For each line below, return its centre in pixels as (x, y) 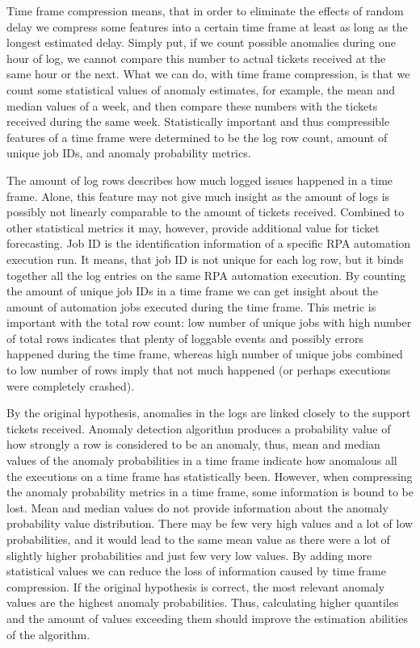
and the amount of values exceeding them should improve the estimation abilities (207, 618)
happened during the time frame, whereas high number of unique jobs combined (205, 354)
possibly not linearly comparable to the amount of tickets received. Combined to (206, 212)
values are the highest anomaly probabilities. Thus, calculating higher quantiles (203, 602)
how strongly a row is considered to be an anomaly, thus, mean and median (193, 444)
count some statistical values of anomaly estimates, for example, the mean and (201, 89)
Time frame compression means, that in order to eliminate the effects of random (205, 10)
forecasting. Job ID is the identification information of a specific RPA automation (209, 243)
